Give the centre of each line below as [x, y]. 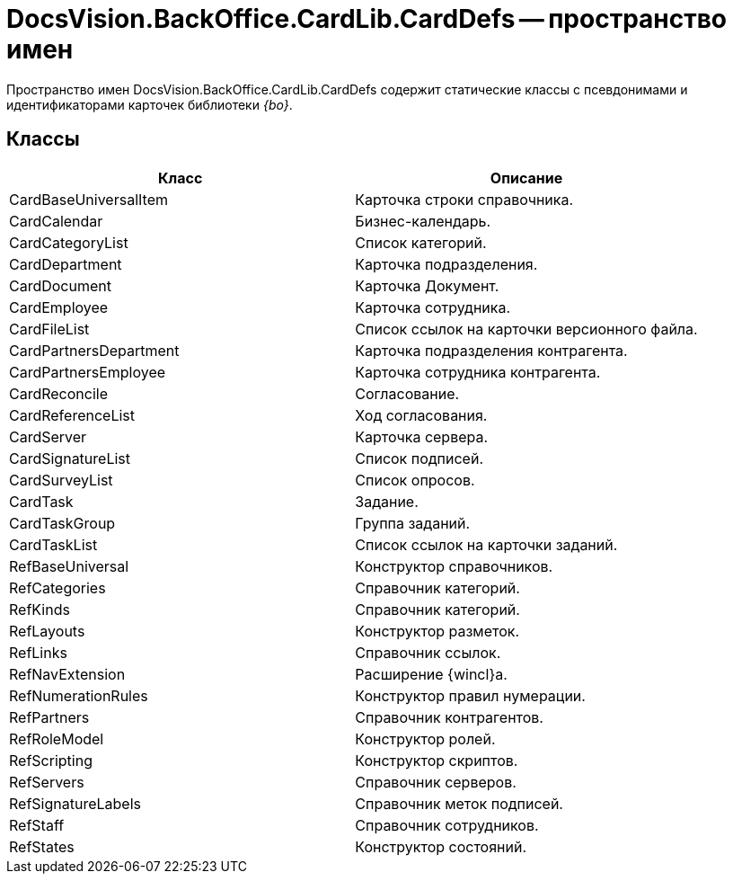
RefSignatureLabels [75, 803]
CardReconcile [59, 393]
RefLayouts [47, 631]
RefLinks [38, 652]
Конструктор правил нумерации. [470, 695]
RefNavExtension [67, 674]
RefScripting [51, 760]
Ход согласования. [421, 415]
